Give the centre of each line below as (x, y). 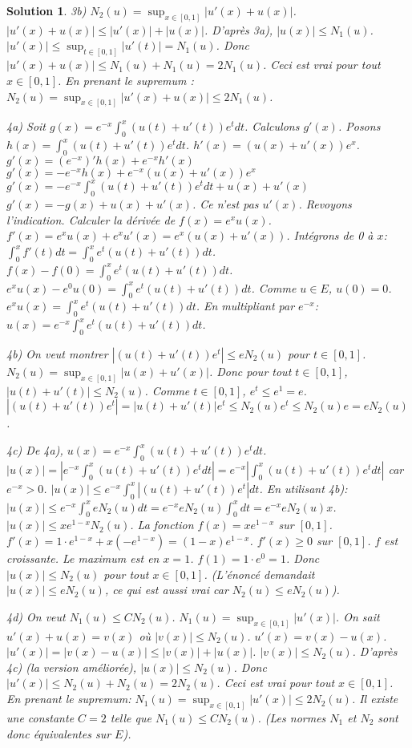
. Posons (359, 126)
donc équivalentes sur (59, 733)
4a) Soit (26, 126)
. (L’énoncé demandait (259, 574)
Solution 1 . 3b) (46, 10)
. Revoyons (325, 204)
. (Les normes (292, 717)
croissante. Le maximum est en (83, 558)
